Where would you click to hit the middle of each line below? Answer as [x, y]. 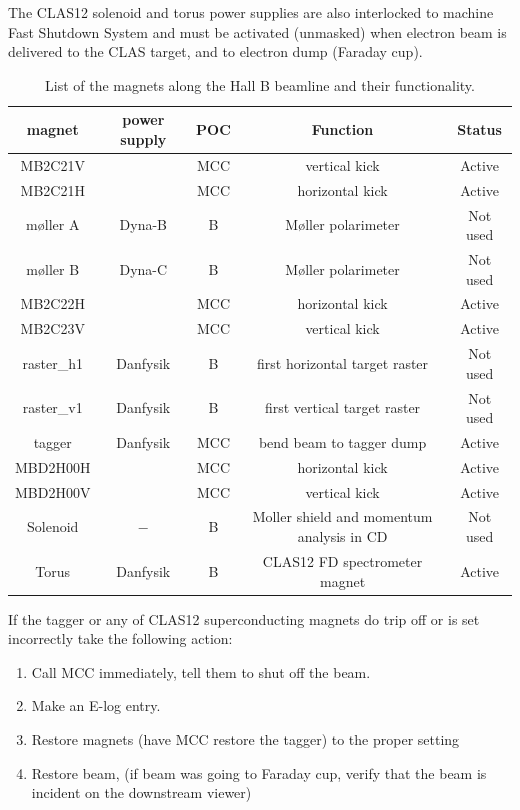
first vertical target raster [342, 407]
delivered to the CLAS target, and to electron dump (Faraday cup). [215, 51]
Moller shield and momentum [342, 516]
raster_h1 [52, 362]
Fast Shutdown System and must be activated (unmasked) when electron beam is [257, 31]
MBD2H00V [53, 491]
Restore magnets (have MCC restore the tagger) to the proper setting [245, 738]
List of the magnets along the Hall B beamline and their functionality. [260, 84]
